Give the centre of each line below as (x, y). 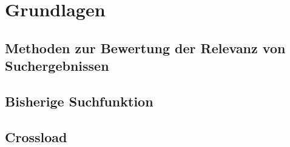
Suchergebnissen (57, 66)
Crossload (36, 136)
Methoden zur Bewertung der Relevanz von (145, 47)
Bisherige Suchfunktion (79, 101)
